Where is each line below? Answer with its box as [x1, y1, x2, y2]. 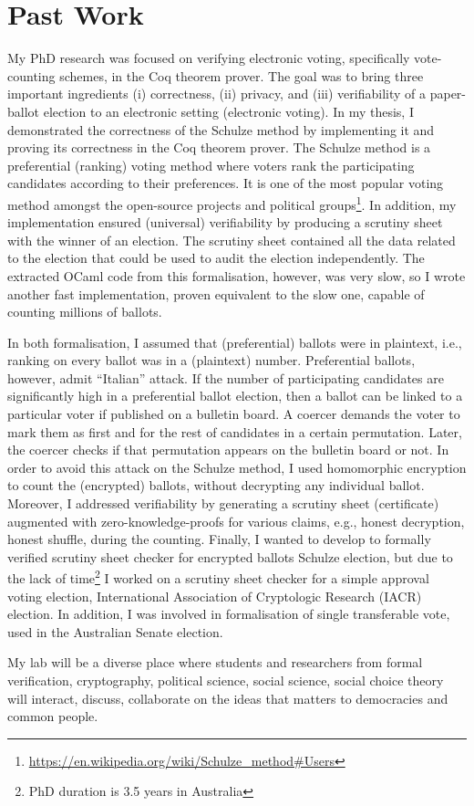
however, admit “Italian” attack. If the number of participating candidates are [7, 368, 444, 387]
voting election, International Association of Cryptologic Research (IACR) [7, 586, 422, 605]
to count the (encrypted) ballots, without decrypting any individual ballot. [7, 476, 425, 495]
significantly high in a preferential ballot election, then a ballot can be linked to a [7, 386, 463, 405]
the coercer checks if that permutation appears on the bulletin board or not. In [7, 440, 449, 459]
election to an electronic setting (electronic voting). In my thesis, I [43, 101, 414, 120]
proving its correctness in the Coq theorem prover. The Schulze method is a [7, 138, 431, 157]
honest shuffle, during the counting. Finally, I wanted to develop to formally [7, 529, 431, 549]
